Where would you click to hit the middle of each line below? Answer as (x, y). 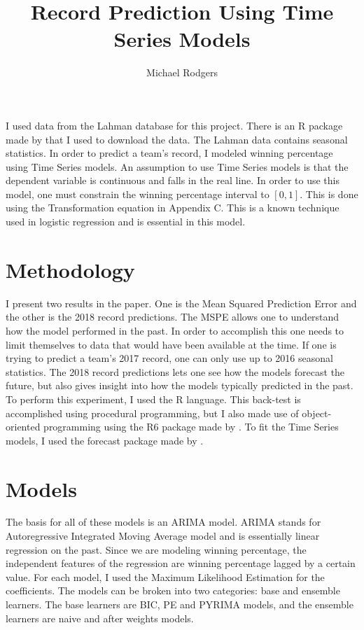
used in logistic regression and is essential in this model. (126, 222)
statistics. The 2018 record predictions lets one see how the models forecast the (175, 371)
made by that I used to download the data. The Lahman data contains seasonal (177, 139)
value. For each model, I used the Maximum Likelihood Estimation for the (165, 576)
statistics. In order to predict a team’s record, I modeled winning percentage (169, 153)
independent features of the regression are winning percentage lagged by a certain (181, 563)
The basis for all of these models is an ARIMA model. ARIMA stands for (163, 522)
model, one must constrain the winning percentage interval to (138, 194)
